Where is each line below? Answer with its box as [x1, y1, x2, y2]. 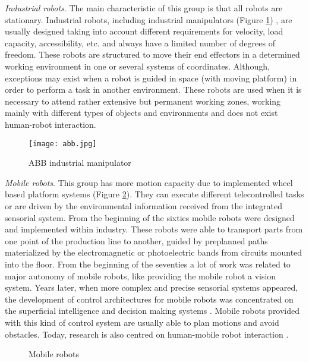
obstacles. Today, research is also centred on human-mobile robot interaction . [5, 328, 289, 340]
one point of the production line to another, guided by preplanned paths [5, 234, 268, 247]
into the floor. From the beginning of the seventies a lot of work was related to [5, 257, 291, 270]
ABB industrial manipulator [29, 156, 131, 169]
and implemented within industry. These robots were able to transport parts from [5, 223, 303, 235]
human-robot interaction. [5, 118, 96, 130]
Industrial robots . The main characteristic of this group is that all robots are [5, 2, 283, 14]
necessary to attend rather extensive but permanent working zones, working [5, 95, 281, 107]
